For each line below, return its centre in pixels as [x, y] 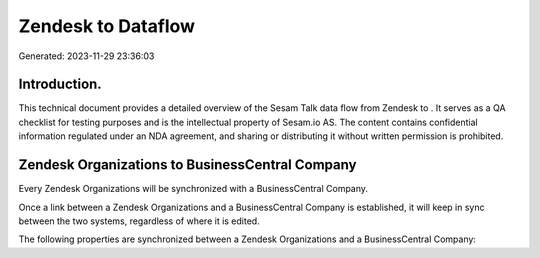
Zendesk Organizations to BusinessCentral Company [187, 165]
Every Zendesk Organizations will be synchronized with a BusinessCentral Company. [193, 189]
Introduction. [60, 84]
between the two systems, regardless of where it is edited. [139, 221]
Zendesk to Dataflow [106, 26]
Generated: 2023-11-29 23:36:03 [86, 56]
